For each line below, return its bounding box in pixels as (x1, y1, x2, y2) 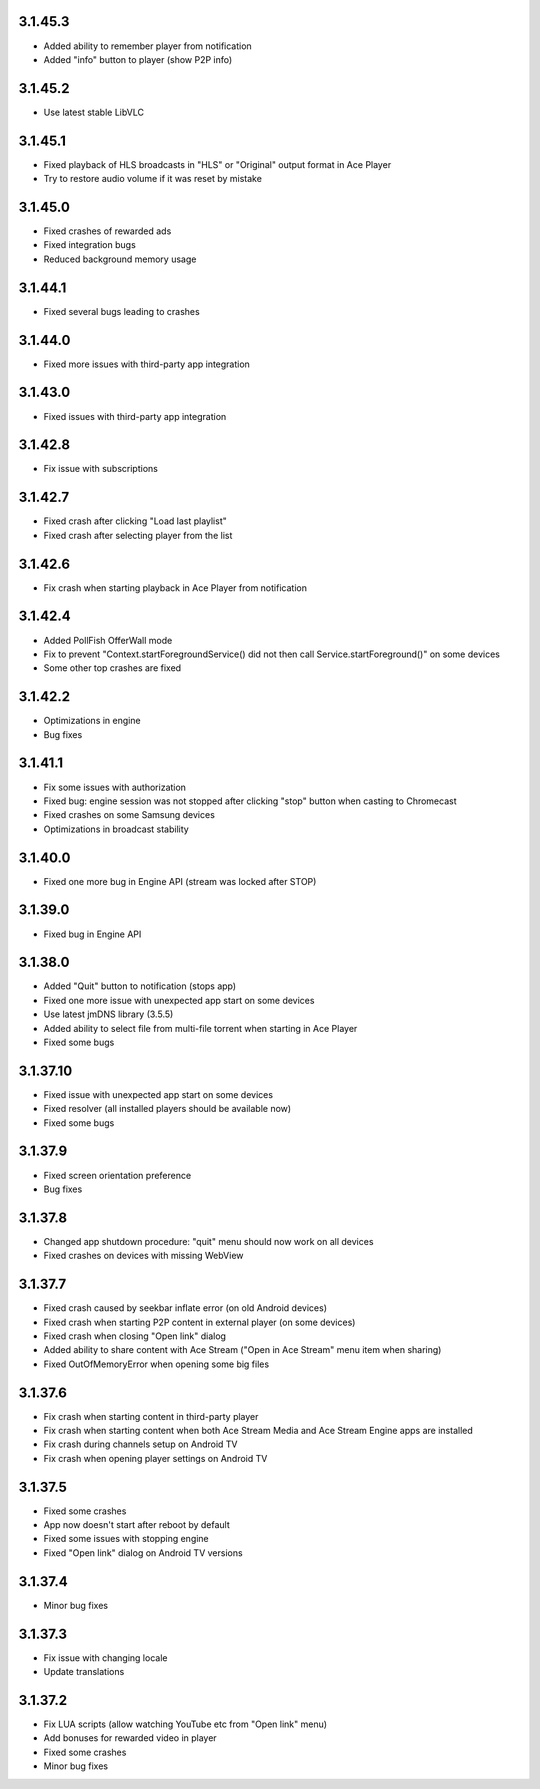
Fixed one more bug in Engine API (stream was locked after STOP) (43, 875, 317, 887)
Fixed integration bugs (43, 239, 137, 251)
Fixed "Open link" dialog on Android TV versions (43, 1546, 244, 1559)
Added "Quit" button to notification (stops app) (43, 980, 237, 992)
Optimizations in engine (43, 715, 141, 727)
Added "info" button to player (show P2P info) (43, 53, 233, 65)
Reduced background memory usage (43, 253, 197, 265)
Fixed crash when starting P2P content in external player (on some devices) (43, 1316, 356, 1328)
